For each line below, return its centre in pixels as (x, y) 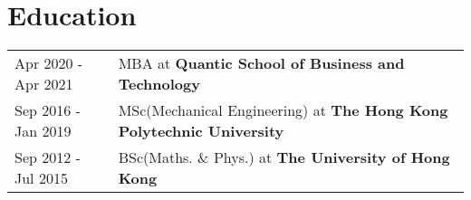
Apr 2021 (44, 84)
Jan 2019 (43, 131)
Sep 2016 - (48, 110)
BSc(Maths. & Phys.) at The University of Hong (284, 157)
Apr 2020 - (49, 63)
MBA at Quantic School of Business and (261, 63)
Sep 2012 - (48, 157)
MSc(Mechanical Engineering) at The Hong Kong (283, 110)
